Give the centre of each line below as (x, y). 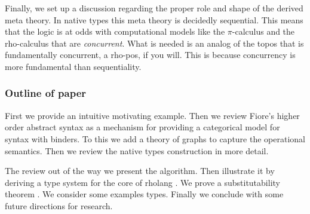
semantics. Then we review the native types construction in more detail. (137, 150)
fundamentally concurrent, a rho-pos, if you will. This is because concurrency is (150, 55)
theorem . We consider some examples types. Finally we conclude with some (144, 194)
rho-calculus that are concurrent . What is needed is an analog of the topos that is (154, 43)
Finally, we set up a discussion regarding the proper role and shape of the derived (154, 8)
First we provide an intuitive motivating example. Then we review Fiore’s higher (152, 115)
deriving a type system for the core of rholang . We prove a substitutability (142, 182)
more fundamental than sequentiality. (73, 66)
